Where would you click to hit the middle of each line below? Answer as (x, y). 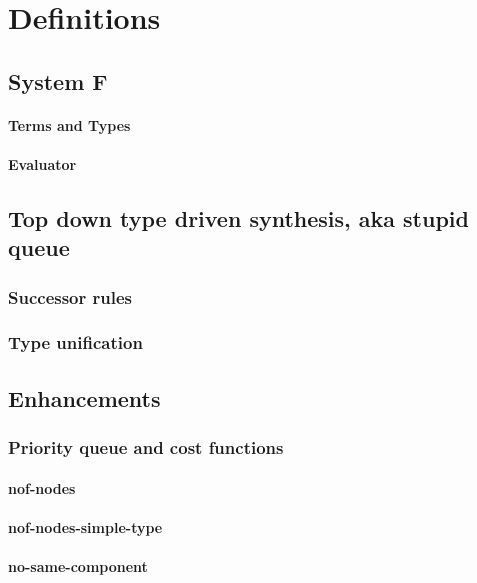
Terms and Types (69, 124)
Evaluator (42, 163)
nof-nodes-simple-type (85, 526)
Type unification (75, 342)
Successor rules (70, 296)
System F (58, 80)
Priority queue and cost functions (146, 447)
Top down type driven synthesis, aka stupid (238, 217)
